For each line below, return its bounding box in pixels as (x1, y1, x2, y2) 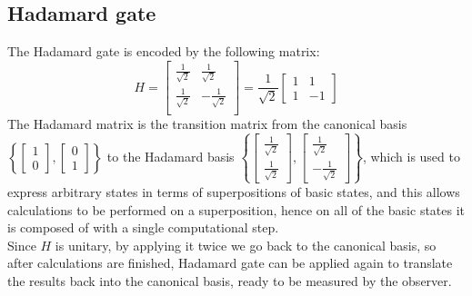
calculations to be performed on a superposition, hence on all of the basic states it (7, 200, 466, 219)
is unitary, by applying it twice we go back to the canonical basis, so (55, 235, 437, 254)
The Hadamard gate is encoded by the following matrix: (7, 42, 320, 61)
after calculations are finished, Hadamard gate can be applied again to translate (7, 253, 453, 272)
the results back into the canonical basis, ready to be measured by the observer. (7, 271, 452, 290)
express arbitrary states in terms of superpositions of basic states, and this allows (7, 182, 460, 201)
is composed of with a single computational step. (7, 218, 279, 237)
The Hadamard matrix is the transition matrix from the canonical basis (7, 114, 407, 133)
